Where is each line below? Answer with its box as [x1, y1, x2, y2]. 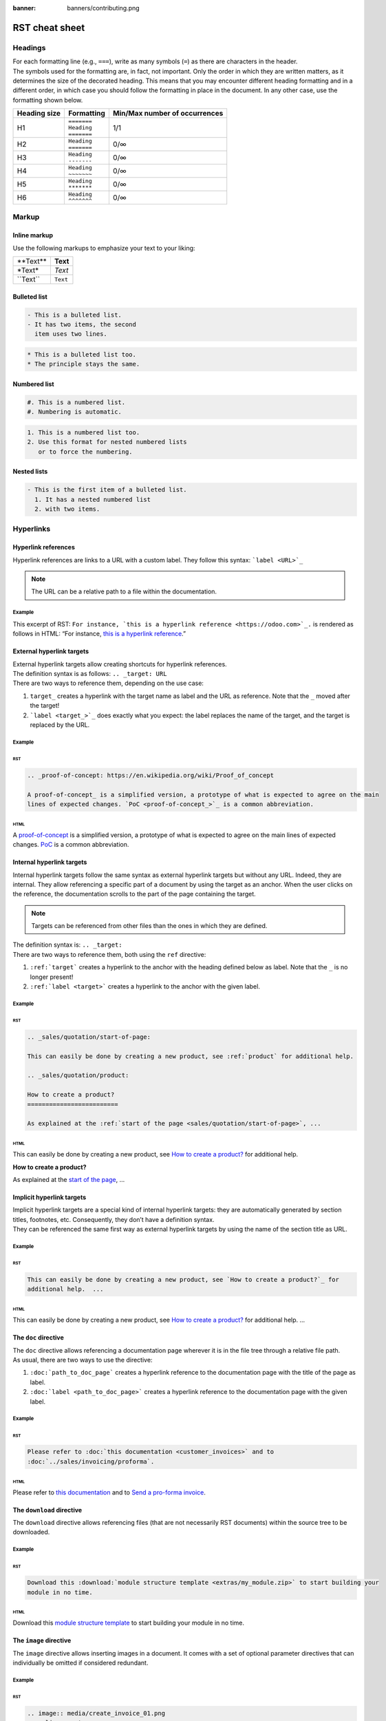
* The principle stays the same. [27, 360, 140, 368]
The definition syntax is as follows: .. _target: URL [12, 669, 167, 677]
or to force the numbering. [38, 447, 133, 456]
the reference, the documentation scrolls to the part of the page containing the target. [12, 890, 256, 898]
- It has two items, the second [27, 321, 137, 328]
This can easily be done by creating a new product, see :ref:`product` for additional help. [27, 1052, 354, 1060]
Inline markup [12, 231, 54, 240]
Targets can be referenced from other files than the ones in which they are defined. [31, 922, 268, 930]
